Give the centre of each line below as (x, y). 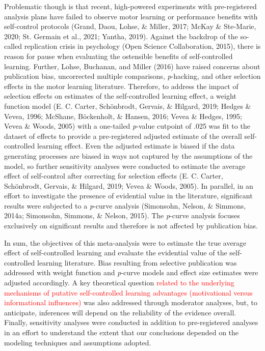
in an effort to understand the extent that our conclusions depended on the (122, 332)
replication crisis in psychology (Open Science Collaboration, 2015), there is (142, 46)
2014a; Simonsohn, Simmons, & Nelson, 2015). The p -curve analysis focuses (122, 215)
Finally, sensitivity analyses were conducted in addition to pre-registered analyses (131, 322)
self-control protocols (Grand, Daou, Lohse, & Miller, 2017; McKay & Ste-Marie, (130, 26)
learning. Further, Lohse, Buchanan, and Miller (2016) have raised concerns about (132, 66)
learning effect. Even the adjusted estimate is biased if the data (136, 146)
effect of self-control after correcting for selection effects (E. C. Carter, (114, 176)
